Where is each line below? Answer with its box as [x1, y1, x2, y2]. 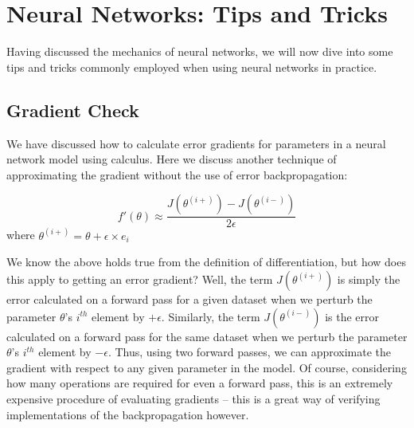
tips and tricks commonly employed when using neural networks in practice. [6, 58, 377, 75]
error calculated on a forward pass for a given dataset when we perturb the [6, 290, 373, 307]
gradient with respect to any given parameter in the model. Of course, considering [6, 359, 407, 375]
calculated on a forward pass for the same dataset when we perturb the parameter [6, 328, 408, 344]
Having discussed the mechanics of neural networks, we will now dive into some [6, 43, 393, 60]
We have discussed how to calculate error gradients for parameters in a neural [6, 135, 386, 151]
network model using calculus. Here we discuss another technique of [6, 151, 337, 167]
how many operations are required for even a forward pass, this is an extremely [6, 375, 393, 391]
